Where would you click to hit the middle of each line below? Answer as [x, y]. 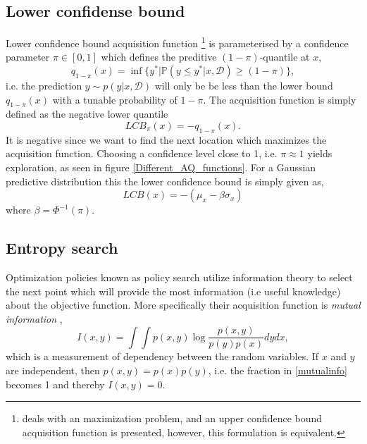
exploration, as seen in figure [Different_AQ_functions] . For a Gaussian [161, 167]
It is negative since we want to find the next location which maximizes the [166, 139]
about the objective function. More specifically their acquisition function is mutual [183, 305]
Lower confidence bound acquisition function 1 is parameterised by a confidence [177, 42]
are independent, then [53, 370]
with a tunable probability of [115, 99]
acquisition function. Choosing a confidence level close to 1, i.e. [142, 153]
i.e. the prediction [44, 86]
